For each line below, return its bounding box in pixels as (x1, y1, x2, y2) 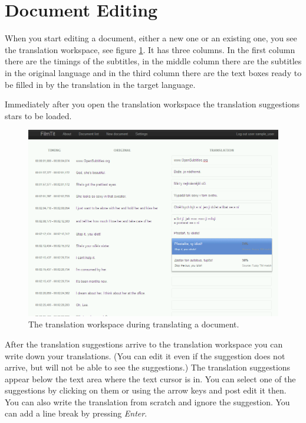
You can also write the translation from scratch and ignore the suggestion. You (5, 395, 290, 408)
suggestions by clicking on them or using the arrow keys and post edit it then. (5, 384, 287, 396)
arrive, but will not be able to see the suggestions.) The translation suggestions (5, 361, 291, 373)
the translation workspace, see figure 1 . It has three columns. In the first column (5, 43, 295, 55)
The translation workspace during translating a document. (28, 318, 239, 330)
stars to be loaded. (5, 109, 72, 122)
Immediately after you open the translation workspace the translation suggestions (5, 98, 300, 110)
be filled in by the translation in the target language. (5, 78, 196, 90)
